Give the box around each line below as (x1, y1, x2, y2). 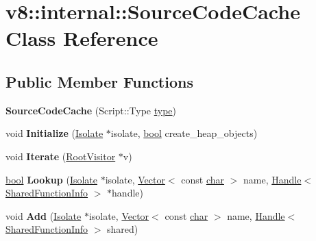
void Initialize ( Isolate (5, 126, 104, 140)
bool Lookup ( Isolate (5, 172, 98, 186)
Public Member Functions (5, 71, 193, 92)
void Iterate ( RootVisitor (5, 149, 116, 163)
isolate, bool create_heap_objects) (110, 126, 258, 140)
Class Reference (5, 24, 158, 52)
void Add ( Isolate (5, 208, 82, 223)
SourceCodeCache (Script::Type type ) (5, 103, 177, 117)
